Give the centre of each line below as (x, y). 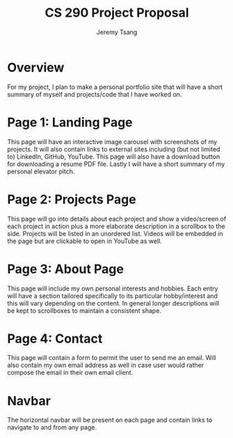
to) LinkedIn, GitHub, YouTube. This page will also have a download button (114, 156)
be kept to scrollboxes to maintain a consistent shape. (85, 311)
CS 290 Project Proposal (117, 13)
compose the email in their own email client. (70, 373)
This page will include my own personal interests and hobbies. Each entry (113, 288)
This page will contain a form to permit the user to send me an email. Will (112, 358)
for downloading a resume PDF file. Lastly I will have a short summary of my (116, 164)
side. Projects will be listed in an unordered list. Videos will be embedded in (115, 233)
